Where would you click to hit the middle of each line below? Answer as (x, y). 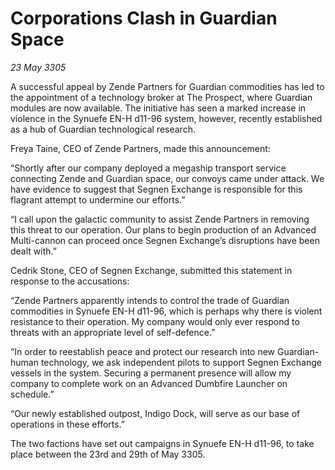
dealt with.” (33, 251)
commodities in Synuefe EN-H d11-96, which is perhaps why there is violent (166, 311)
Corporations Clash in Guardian (144, 18)
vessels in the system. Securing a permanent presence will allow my (151, 373)
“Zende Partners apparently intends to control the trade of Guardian (150, 300)
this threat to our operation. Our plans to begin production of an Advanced (163, 229)
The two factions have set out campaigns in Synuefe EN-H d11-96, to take (162, 443)
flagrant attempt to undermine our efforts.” (98, 199)
